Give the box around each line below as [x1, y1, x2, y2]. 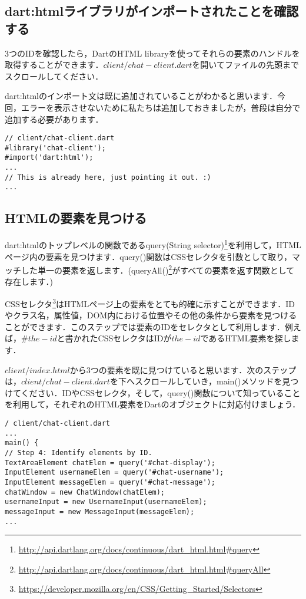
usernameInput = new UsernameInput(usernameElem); [5, 498, 207, 506]
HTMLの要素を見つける [5, 209, 147, 227]
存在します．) [5, 275, 53, 288]
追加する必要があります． [5, 113, 104, 125]
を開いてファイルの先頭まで [192, 58, 299, 71]
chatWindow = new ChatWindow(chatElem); [5, 488, 165, 496]
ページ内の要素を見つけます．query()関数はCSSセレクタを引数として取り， [5, 250, 292, 262]
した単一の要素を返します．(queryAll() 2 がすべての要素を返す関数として [21, 262, 295, 276]
